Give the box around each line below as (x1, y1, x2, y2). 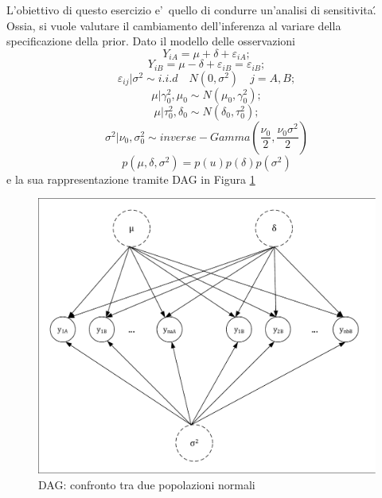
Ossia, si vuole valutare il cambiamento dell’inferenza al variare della (6, 17, 341, 33)
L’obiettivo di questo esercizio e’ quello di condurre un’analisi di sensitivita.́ (6, 2, 376, 18)
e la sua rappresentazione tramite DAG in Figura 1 (6, 170, 255, 187)
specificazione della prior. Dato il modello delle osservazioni (6, 33, 295, 49)
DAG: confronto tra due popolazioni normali (38, 476, 255, 492)
